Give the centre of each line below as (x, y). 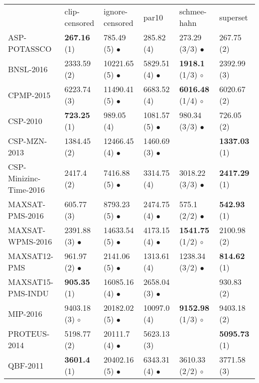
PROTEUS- (29, 333)
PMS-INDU (28, 293)
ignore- (116, 11)
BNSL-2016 (28, 69)
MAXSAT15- (31, 282)
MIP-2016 (25, 313)
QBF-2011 (26, 365)
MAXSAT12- (31, 256)
